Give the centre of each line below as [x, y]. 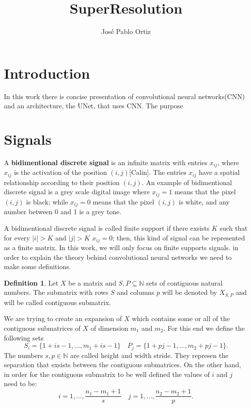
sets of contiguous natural [184, 282]
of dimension [110, 328]
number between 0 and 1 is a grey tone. [63, 212]
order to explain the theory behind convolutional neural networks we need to [118, 257]
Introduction [47, 73]
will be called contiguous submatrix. [57, 302]
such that [234, 228]
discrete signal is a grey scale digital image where [77, 192]
